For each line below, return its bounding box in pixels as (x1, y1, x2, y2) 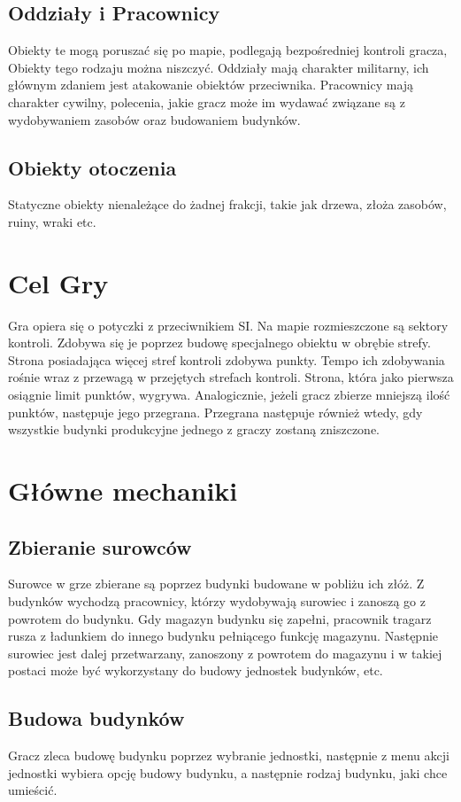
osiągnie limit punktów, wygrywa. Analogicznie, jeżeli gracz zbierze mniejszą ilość (8, 385, 450, 404)
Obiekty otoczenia (8, 153, 177, 181)
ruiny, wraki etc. (8, 212, 96, 230)
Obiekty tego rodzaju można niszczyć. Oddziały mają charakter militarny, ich (8, 58, 429, 76)
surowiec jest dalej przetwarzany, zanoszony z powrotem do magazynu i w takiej (8, 643, 442, 662)
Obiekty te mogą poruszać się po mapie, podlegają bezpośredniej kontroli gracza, (8, 41, 448, 59)
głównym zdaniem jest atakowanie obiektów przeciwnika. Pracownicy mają (8, 75, 414, 94)
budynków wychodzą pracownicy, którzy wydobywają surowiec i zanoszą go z (8, 592, 426, 611)
